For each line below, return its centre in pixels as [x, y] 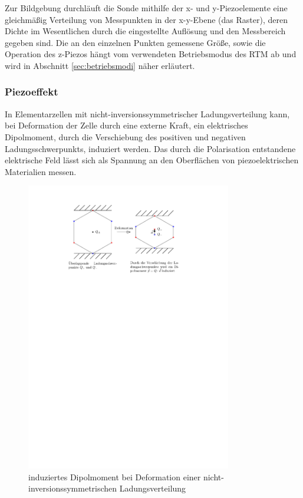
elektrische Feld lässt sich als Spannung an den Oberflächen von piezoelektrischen [152, 160]
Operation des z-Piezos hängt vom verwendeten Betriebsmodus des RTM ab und [151, 54]
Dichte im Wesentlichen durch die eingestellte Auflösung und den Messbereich [145, 31]
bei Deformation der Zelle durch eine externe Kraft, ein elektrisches [126, 125]
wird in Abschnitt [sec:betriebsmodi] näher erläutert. [100, 65]
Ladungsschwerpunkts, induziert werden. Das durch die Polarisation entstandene [150, 148]
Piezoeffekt [32, 92]
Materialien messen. [41, 171]
